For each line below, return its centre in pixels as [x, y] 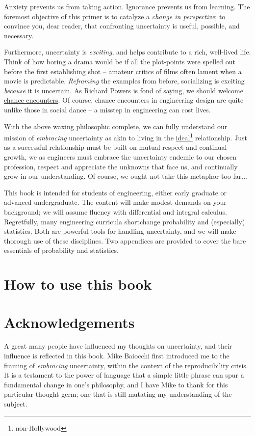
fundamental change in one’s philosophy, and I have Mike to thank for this [116, 384]
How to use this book [78, 284]
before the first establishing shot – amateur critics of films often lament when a [123, 71]
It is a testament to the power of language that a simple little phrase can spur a [124, 375]
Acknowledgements [69, 322]
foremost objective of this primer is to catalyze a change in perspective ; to [115, 16]
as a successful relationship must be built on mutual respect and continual [115, 147]
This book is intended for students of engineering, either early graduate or [115, 192]
